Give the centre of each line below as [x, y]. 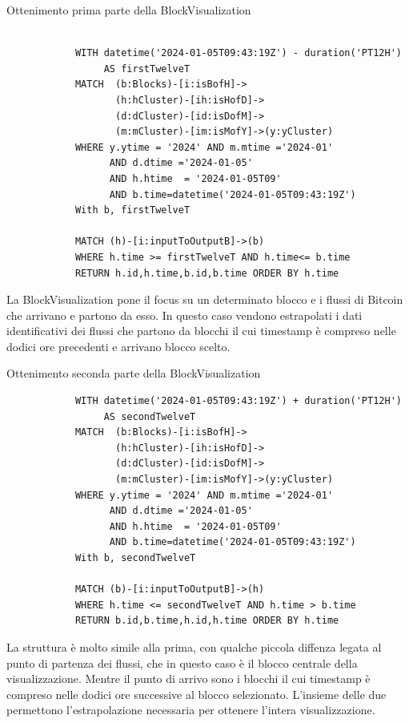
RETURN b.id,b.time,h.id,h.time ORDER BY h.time [207, 621]
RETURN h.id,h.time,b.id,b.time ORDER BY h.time [207, 273]
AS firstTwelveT [147, 69]
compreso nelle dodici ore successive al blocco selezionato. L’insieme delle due [196, 694]
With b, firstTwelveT [132, 210]
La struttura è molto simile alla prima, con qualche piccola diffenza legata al [194, 646]
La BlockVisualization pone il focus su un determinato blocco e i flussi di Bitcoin [205, 299]
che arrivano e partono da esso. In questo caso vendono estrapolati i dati [184, 315]
